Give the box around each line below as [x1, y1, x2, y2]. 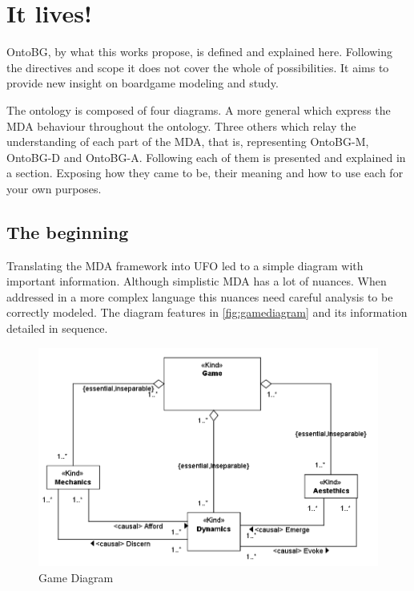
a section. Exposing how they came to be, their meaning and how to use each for [6, 164, 404, 181]
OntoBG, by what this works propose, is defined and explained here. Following [6, 43, 393, 60]
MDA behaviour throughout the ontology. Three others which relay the [6, 117, 356, 134]
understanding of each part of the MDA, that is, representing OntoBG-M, [6, 133, 369, 150]
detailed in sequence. [6, 320, 108, 337]
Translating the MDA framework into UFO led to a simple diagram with [6, 257, 364, 273]
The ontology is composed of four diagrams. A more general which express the [6, 101, 391, 118]
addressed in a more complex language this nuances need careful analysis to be [6, 288, 393, 305]
